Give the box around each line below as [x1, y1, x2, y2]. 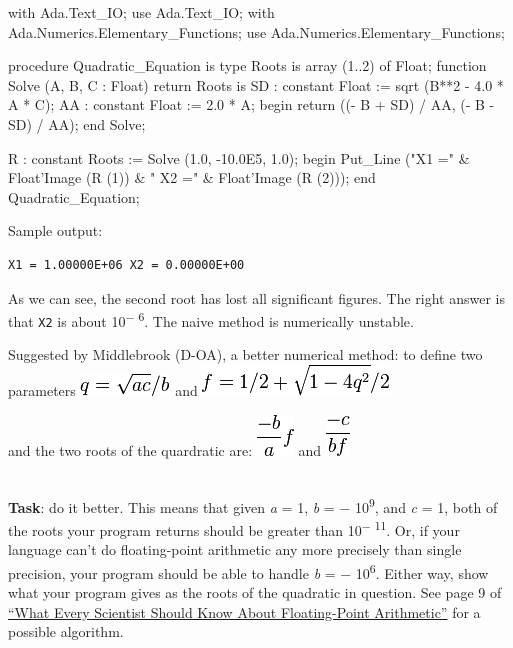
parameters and [8, 380, 198, 401]
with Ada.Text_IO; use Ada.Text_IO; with [8, 2, 275, 22]
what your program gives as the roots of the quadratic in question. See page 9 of [8, 582, 502, 603]
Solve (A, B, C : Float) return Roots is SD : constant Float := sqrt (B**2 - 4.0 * [8, 74, 504, 95]
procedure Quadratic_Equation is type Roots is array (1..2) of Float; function [8, 55, 487, 76]
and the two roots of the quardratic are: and [8, 439, 321, 460]
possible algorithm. [8, 621, 124, 642]
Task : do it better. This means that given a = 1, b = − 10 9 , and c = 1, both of [8, 493, 498, 517]
